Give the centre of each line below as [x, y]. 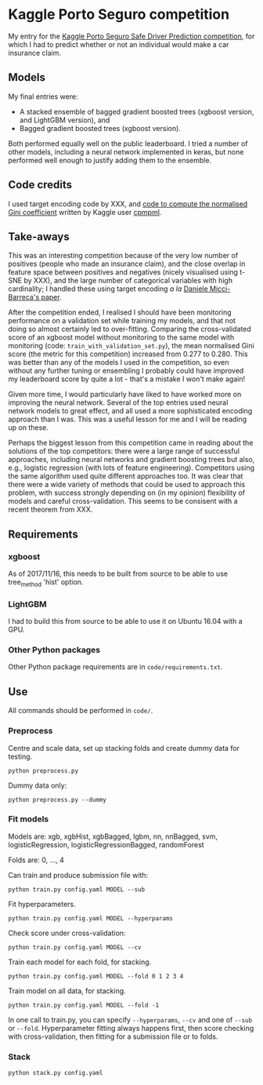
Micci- [220, 289]
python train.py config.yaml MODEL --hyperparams [91, 918]
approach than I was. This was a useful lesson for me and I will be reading [128, 419]
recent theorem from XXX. [50, 510]
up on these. [28, 428]
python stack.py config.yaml [56, 1073]
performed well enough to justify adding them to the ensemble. [110, 160]
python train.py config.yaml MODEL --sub [77, 889]
